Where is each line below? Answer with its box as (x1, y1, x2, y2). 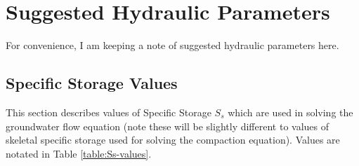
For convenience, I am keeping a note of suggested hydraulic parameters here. (6, 38, 339, 53)
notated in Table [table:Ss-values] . (6, 146, 152, 160)
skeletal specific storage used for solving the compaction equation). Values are (6, 132, 340, 147)
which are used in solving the (228, 104, 353, 119)
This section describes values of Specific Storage (6, 104, 211, 119)
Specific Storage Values (6, 72, 178, 94)
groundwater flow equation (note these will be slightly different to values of (6, 118, 329, 133)
